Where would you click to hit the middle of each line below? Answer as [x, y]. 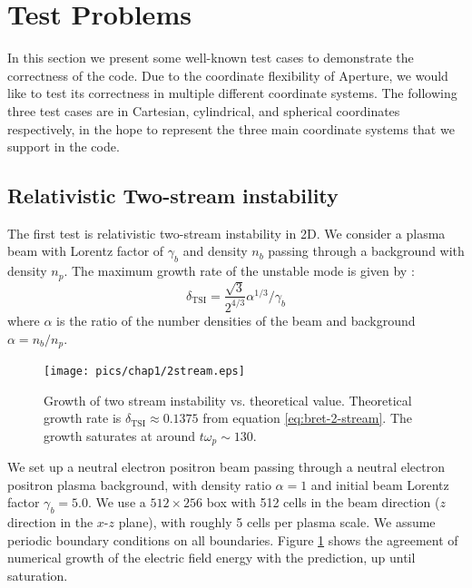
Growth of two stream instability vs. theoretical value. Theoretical [228, 400]
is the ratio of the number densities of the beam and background [236, 320]
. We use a [117, 502]
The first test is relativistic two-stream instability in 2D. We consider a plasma [226, 233]
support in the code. [64, 147]
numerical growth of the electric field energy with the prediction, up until [211, 558]
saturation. [38, 576]
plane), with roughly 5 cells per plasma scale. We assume [277, 522]
